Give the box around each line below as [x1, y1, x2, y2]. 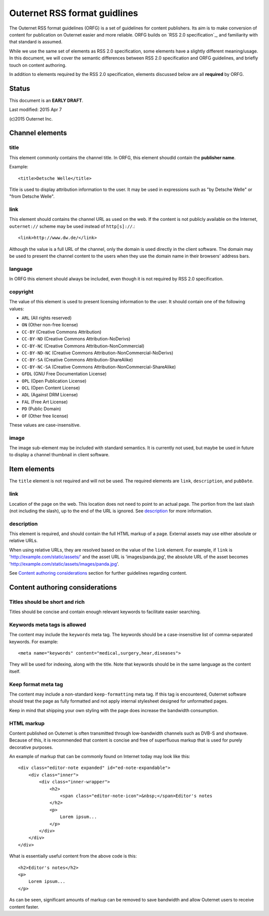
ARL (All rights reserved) [21, 315, 72, 321]
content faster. [9, 904, 39, 910]
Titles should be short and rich [9, 598, 85, 605]
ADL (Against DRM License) [21, 392, 78, 398]
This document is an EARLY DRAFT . [9, 97, 84, 103]
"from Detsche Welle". [9, 193, 55, 199]
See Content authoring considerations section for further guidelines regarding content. [9, 570, 187, 576]
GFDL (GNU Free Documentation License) [21, 371, 107, 377]
